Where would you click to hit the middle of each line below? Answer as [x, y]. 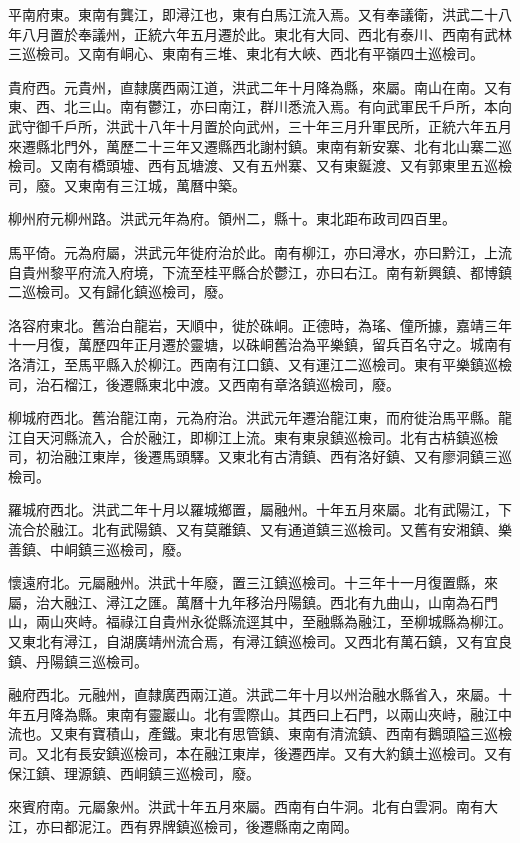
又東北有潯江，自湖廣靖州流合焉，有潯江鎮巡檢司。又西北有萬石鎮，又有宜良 [260, 641]
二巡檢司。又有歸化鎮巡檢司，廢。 [120, 291]
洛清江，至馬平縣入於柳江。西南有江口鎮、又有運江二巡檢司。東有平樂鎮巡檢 [260, 363]
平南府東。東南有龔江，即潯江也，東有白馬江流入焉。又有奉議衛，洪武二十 [253, 14]
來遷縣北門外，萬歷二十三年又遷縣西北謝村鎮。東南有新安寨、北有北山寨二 [253, 145]
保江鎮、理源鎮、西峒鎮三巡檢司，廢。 [134, 772]
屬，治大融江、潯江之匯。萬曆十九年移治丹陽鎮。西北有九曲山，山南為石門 [253, 601]
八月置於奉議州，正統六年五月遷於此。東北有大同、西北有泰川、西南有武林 [266, 33]
